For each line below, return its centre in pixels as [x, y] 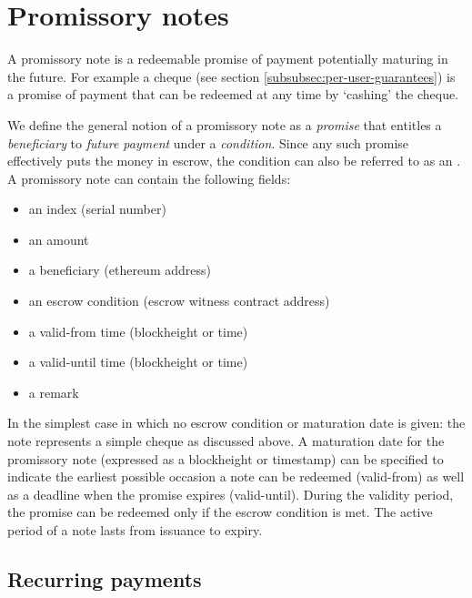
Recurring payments [105, 578]
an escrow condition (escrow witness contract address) [179, 301]
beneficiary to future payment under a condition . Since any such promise [208, 142]
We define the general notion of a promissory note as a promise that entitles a [225, 124]
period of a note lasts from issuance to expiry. [135, 530]
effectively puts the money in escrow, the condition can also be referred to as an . [234, 161]
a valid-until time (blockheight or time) [138, 362]
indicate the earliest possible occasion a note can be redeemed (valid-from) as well [236, 476]
